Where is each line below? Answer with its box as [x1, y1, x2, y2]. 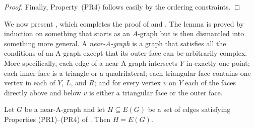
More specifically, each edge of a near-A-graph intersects [4, 57, 178, 68]
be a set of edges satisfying [148, 104, 231, 114]
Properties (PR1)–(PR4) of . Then [4, 113, 111, 124]
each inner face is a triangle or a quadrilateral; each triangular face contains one [4, 67, 251, 78]
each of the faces [185, 77, 236, 88]
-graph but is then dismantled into [138, 28, 244, 39]
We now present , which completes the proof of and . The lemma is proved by [4, 18, 244, 29]
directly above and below [4, 87, 81, 97]
